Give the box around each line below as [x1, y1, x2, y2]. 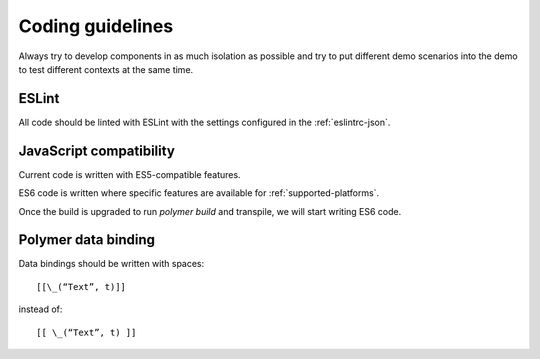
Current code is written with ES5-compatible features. [18, 168, 241, 180]
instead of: [18, 303, 63, 315]
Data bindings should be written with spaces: [18, 258, 205, 270]
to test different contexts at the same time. [18, 63, 194, 75]
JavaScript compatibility [18, 142, 175, 159]
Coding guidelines [18, 15, 174, 37]
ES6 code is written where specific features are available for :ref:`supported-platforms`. [18, 187, 380, 199]
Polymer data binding [18, 231, 155, 249]
